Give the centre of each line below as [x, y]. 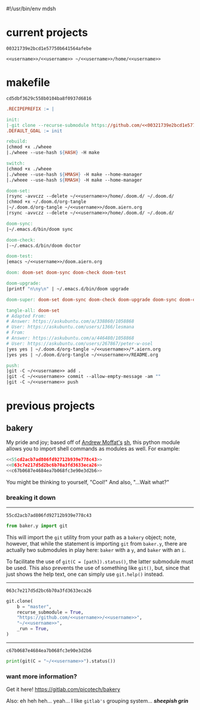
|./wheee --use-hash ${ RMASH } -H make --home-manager [74, 180]
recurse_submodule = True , [50, 612]
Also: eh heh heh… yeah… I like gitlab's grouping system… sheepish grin [97, 701]
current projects [47, 33]
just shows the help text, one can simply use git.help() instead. [85, 574]
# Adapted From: [26, 316]
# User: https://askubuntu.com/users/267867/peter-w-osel [79, 343]
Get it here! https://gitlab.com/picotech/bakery [63, 689]
